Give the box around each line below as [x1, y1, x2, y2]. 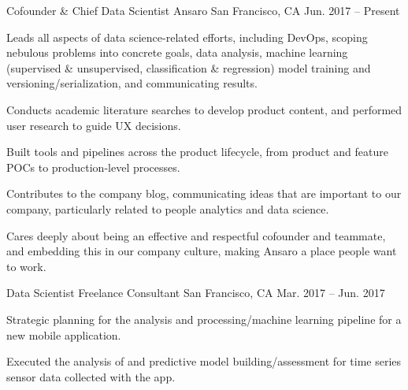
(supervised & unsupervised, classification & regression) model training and [6, 59, 371, 76]
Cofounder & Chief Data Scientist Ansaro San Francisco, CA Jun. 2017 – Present [6, 2, 400, 18]
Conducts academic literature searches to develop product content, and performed [6, 101, 402, 117]
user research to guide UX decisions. [6, 117, 181, 133]
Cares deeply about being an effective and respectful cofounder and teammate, [6, 227, 386, 243]
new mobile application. [6, 326, 121, 343]
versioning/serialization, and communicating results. [6, 75, 258, 91]
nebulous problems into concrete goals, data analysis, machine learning [6, 44, 348, 61]
